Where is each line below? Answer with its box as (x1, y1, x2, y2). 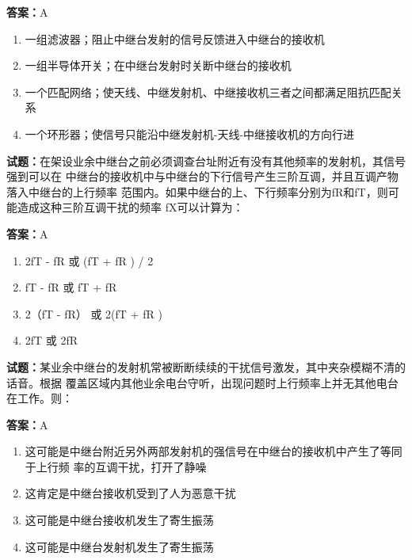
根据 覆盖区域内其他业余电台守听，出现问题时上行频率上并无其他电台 (39, 374, 399, 390)
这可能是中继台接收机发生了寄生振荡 (25, 512, 214, 528)
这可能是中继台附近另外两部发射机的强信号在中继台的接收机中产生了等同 (25, 443, 402, 459)
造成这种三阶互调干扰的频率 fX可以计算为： (17, 199, 244, 215)
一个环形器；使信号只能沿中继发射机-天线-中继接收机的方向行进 (25, 125, 355, 142)
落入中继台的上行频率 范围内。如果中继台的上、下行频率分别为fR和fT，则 (6, 183, 388, 200)
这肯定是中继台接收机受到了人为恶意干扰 (25, 485, 236, 501)
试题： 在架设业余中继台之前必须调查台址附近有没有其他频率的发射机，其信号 (6, 152, 406, 169)
